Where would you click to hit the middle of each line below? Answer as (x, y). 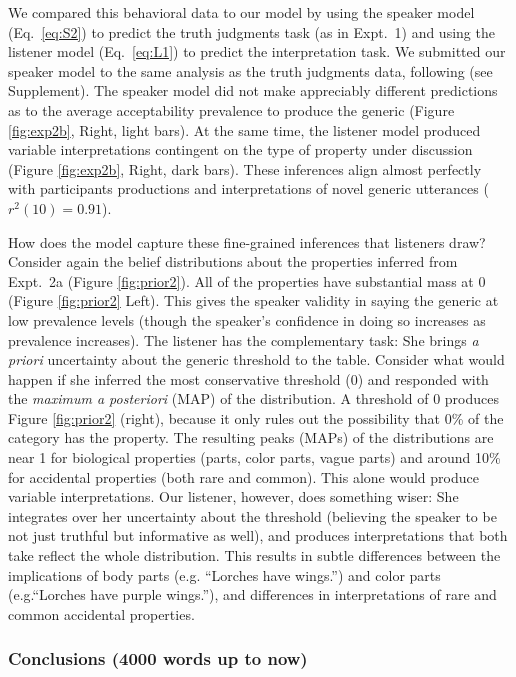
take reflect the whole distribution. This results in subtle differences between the (254, 555)
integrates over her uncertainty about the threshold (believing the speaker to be (252, 515)
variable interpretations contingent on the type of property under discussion (240, 149)
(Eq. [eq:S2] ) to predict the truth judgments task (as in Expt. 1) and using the (251, 31)
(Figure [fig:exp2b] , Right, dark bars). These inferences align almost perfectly (245, 168)
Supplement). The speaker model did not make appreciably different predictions (253, 90)
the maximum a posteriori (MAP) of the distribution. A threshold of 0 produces (254, 398)
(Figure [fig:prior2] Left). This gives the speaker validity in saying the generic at (253, 300)
